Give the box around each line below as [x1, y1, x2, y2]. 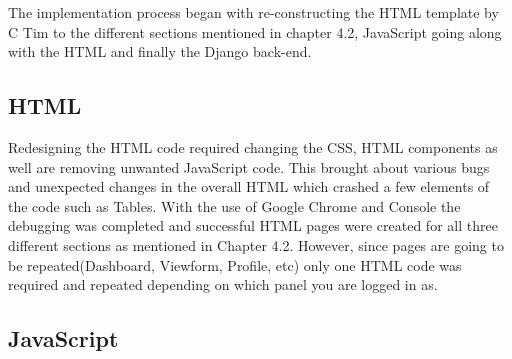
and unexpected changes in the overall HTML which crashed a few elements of [8, 176, 490, 197]
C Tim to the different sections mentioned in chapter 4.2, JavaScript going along [8, 21, 502, 42]
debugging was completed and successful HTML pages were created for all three [8, 215, 498, 236]
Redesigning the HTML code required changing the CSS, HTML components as [8, 136, 498, 157]
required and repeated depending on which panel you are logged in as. [8, 274, 438, 295]
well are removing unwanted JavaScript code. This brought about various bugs [8, 156, 490, 177]
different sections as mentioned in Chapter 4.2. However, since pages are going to [8, 234, 504, 255]
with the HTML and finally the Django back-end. [8, 41, 312, 62]
